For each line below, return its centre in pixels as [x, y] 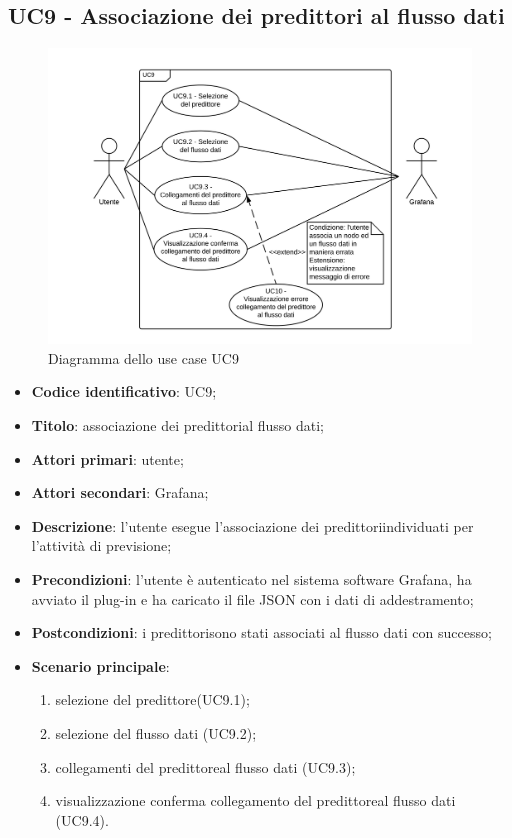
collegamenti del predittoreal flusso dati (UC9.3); [205, 766]
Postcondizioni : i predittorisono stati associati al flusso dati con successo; [261, 632]
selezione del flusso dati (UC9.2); [156, 732]
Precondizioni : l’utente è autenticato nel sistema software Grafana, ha [251, 579]
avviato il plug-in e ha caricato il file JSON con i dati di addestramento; [252, 598]
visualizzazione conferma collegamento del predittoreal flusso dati [255, 800]
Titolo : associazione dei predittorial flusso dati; [177, 425]
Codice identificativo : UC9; [124, 391]
